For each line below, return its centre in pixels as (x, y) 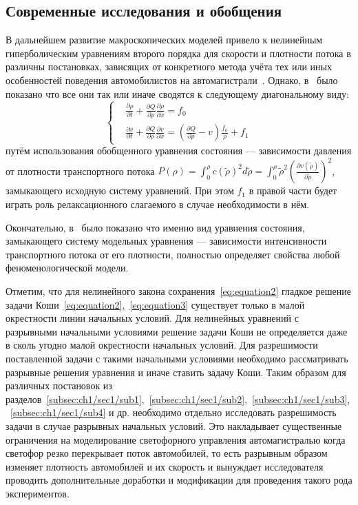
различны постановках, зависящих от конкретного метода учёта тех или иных (169, 66)
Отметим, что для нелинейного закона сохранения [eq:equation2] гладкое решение (178, 291)
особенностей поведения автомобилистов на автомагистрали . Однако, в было (172, 80)
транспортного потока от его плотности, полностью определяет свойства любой (173, 254)
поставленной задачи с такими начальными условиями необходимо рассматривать (177, 358)
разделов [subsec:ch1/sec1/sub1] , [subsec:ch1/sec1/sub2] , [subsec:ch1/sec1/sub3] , (178, 399)
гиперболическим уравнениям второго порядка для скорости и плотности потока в (178, 53)
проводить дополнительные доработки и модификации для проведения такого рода (179, 480)
